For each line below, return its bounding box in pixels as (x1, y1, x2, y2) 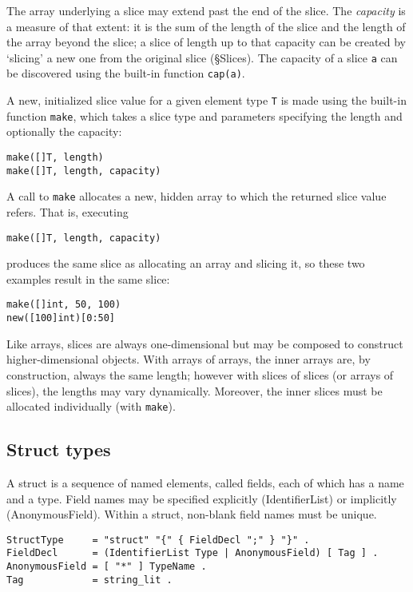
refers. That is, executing (6, 203, 129, 220)
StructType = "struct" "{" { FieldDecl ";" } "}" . (6, 534, 310, 546)
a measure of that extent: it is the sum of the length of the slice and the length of (6, 18, 406, 34)
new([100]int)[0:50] (6, 312, 116, 324)
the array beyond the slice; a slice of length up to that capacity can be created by (6, 34, 406, 50)
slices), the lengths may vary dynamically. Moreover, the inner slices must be (6, 382, 383, 399)
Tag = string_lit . (6, 574, 173, 586)
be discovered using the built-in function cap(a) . (6, 65, 245, 81)
